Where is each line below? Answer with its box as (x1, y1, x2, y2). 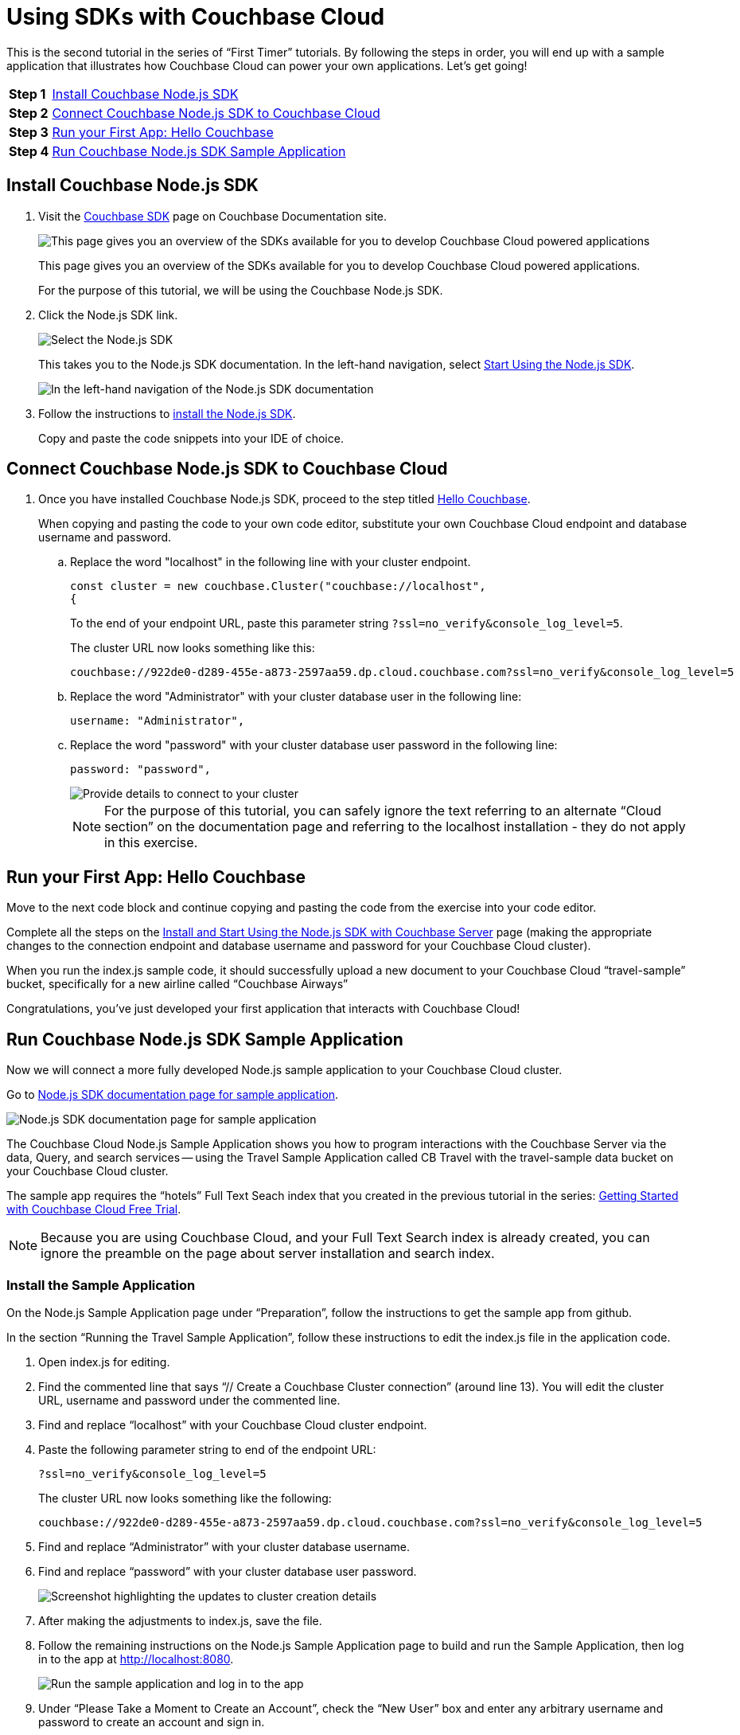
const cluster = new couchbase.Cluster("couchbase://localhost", (70, 580, 486, 593)
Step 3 (9, 123, 49, 140)
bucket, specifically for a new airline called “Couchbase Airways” (6, 977, 349, 991)
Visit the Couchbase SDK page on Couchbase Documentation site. (38, 209, 388, 223)
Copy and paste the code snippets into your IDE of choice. (38, 431, 344, 445)
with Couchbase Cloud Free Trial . (6, 1202, 181, 1217)
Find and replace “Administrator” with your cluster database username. (38, 1539, 411, 1553)
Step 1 (9, 85, 46, 102)
